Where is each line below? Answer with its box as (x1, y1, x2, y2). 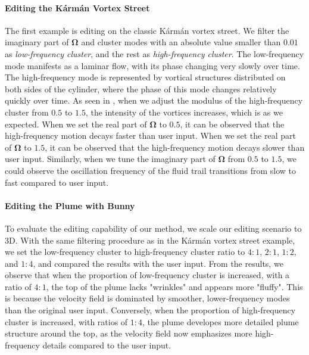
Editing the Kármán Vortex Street (5, 1, 150, 14)
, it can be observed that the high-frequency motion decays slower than (45, 141, 305, 153)
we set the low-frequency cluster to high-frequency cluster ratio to (5, 245, 245, 258)
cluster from (5, 105, 49, 118)
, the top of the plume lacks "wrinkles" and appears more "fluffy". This (46, 280, 303, 292)
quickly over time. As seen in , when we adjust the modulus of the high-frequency (5, 94, 303, 107)
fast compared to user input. (5, 176, 109, 188)
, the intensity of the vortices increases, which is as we (85, 105, 283, 118)
